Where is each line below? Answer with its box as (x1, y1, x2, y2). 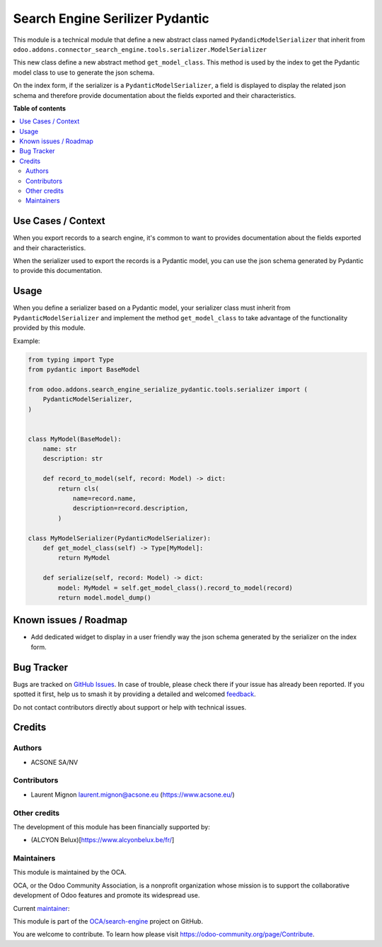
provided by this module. (13, 323, 86, 332)
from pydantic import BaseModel (28, 365, 141, 374)
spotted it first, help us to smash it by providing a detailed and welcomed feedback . (13, 690, 256, 698)
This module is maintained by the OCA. (13, 868, 127, 877)
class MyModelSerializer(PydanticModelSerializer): (28, 534, 212, 542)
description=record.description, (72, 504, 189, 512)
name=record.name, (72, 495, 137, 503)
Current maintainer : (13, 904, 70, 912)
